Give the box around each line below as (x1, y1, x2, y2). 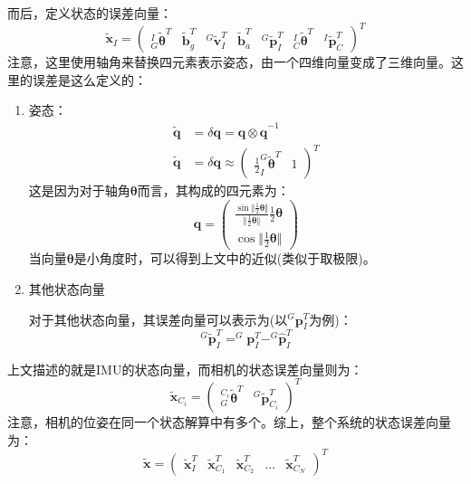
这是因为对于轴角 (28, 181, 130, 200)
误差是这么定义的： (32, 70, 147, 89)
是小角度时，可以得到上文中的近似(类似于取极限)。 (73, 249, 376, 268)
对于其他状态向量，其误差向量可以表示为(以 (28, 309, 288, 328)
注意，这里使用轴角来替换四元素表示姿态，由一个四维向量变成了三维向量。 (7, 52, 451, 71)
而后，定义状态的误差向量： (7, 4, 172, 22)
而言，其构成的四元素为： (137, 181, 290, 200)
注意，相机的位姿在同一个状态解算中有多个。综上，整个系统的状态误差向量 (7, 412, 451, 431)
